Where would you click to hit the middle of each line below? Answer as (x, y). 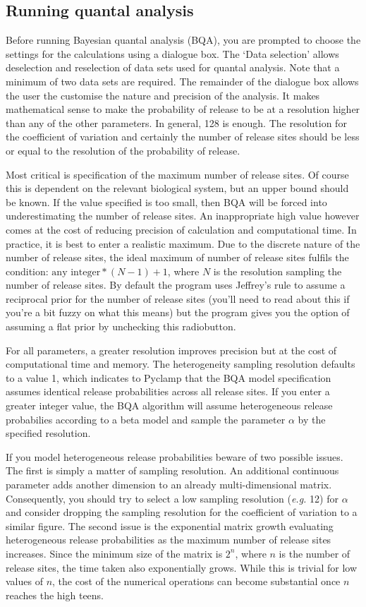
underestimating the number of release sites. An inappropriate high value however (183, 216)
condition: (27, 271)
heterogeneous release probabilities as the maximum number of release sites (169, 540)
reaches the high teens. (55, 595)
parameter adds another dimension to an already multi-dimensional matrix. (169, 485)
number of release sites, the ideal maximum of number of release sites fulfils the (177, 257)
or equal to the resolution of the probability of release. (123, 150)
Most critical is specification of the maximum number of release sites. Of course (177, 174)
